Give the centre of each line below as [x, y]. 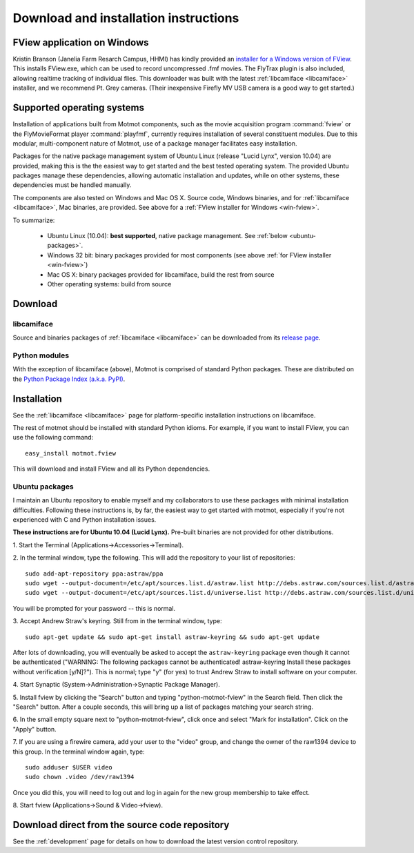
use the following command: [53, 438]
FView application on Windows [81, 42]
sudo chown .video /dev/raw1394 [80, 777]
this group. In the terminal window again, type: [79, 752]
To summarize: [34, 220]
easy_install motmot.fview [71, 453]
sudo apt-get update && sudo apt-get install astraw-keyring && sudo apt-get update [172, 637]
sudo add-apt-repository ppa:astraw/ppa [94, 573]
